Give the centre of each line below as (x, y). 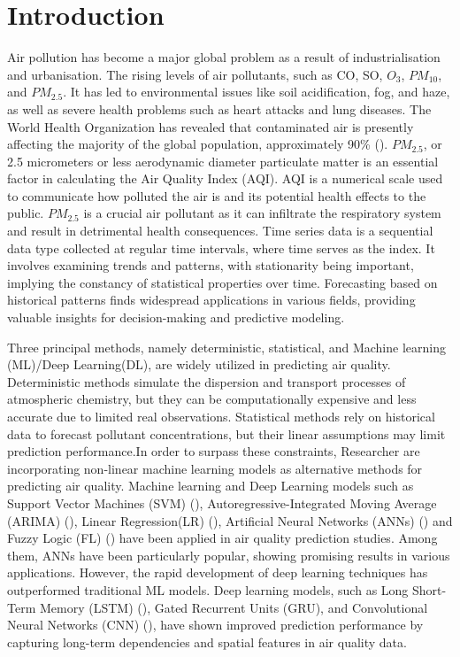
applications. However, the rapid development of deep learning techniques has (218, 572)
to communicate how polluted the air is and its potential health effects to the (217, 195)
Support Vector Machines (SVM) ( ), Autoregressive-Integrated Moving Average (222, 502)
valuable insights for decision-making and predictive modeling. (176, 317)
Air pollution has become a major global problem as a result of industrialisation (224, 57)
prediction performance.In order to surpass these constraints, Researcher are (214, 451)
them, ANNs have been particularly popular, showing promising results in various (229, 555)
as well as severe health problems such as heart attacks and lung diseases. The (219, 108)
